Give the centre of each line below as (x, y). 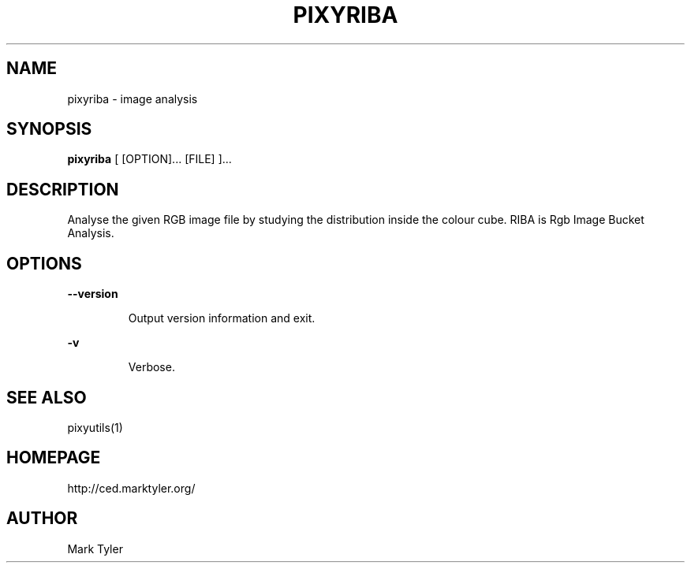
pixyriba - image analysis (133, 99)
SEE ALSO (47, 397)
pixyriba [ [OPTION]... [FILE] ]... (149, 159)
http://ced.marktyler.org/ (131, 488)
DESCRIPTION (63, 189)
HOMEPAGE (54, 458)
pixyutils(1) (95, 427)
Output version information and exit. (222, 318)
